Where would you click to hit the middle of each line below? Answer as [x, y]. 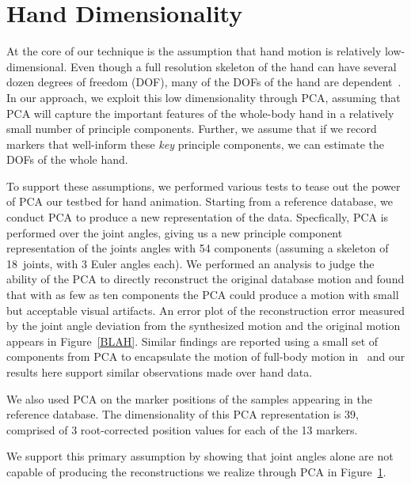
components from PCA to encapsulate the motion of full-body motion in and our [206, 356]
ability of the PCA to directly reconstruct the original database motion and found [205, 279]
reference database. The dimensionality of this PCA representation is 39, [183, 414]
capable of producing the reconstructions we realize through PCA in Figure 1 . [196, 471]
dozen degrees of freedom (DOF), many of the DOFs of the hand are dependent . [204, 82]
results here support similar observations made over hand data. [160, 372]
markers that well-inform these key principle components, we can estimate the [196, 144]
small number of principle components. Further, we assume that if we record [192, 129]
